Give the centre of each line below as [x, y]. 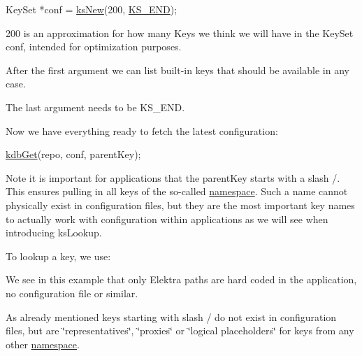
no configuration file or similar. [72, 293]
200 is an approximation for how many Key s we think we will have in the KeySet [180, 33]
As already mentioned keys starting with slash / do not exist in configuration [171, 316]
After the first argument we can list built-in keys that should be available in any [178, 70]
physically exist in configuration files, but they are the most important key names [180, 205]
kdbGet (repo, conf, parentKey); [73, 154]
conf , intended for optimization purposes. [94, 47]
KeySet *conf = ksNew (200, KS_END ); [92, 9]
